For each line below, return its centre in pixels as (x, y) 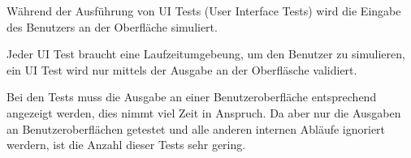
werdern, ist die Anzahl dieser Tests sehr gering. (126, 145)
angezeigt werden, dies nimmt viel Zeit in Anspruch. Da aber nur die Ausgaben (204, 112)
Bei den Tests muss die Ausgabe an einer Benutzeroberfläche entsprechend (192, 97)
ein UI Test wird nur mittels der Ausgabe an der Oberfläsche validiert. (182, 69)
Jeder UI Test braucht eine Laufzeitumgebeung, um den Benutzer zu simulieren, (206, 54)
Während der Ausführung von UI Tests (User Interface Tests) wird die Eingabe (204, 11)
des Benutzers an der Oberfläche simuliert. (112, 26)
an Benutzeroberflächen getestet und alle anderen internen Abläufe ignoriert (196, 128)
